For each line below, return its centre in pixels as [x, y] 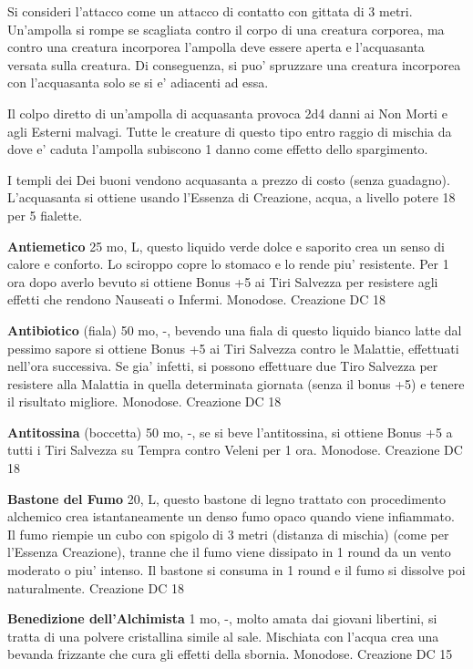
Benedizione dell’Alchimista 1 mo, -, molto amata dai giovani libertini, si [222, 618]
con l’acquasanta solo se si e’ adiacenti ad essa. [138, 82]
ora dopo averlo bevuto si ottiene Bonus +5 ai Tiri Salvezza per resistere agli [223, 281]
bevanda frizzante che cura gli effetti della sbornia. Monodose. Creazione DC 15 [230, 654]
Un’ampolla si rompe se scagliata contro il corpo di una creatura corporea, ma [226, 29]
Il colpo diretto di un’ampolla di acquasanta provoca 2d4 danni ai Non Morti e [227, 113]
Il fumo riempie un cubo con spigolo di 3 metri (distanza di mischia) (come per [228, 534]
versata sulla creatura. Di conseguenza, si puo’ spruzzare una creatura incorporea [234, 64]
